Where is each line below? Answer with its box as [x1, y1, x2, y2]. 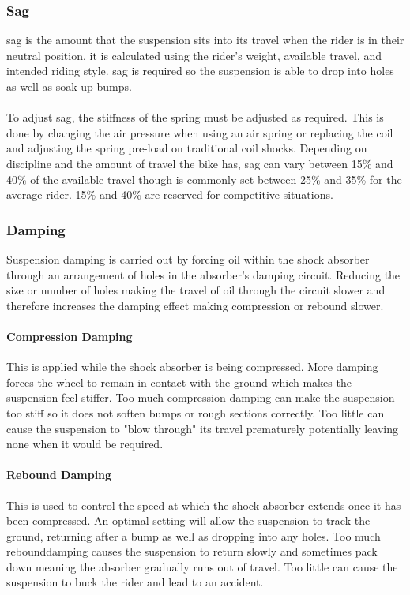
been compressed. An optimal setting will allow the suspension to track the [6, 512, 371, 529]
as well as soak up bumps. [6, 78, 132, 94]
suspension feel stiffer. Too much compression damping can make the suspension [6, 389, 395, 406]
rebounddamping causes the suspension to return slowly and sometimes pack [6, 543, 378, 559]
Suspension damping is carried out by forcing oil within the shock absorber [6, 250, 370, 267]
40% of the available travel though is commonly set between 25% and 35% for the [6, 170, 402, 187]
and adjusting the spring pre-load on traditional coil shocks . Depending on [6, 140, 367, 156]
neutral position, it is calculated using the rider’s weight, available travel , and [6, 47, 382, 63]
